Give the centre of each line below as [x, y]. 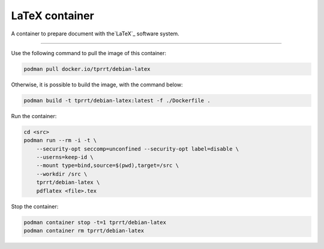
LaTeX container [52, 16]
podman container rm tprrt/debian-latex [84, 230]
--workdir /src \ [62, 174]
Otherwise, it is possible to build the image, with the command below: [97, 85]
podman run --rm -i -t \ [60, 140]
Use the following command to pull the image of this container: [89, 53]
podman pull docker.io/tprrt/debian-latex [87, 69]
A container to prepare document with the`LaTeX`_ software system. [95, 34]
